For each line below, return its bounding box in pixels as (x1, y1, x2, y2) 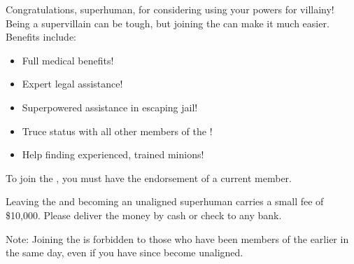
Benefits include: (6, 29, 76, 44)
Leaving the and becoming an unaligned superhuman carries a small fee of (6, 194, 324, 209)
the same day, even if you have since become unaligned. (6, 245, 243, 260)
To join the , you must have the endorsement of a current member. (6, 170, 292, 185)
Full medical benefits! (22, 53, 114, 67)
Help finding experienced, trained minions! (22, 147, 204, 162)
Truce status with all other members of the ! (22, 123, 213, 138)
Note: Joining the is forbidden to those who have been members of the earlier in (6, 231, 349, 246)
